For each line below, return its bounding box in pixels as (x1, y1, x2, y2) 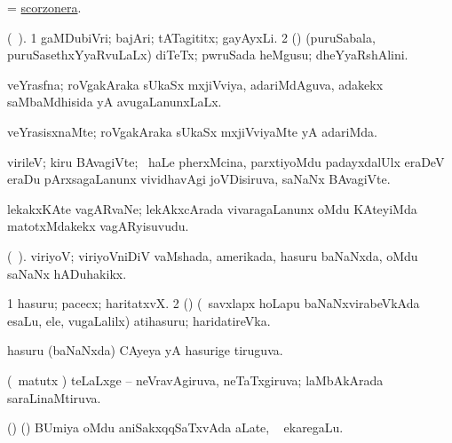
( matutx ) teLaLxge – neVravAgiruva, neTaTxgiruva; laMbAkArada (7, 370, 384, 389)
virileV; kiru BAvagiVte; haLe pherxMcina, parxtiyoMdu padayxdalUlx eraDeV (7, 152, 445, 170)
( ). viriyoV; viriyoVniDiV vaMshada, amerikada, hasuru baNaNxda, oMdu (7, 246, 418, 265)
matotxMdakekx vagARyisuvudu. (7, 217, 189, 235)
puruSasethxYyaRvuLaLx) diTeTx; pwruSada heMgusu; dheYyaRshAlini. (7, 45, 408, 64)
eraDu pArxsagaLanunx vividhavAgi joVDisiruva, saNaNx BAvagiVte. (7, 170, 391, 188)
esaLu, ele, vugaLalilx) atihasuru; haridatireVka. (7, 311, 271, 329)
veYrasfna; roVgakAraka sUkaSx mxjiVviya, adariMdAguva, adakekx (7, 75, 384, 93)
